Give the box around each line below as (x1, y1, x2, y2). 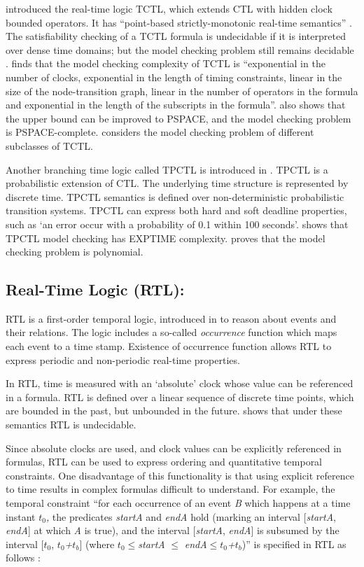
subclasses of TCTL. (6, 138, 93, 153)
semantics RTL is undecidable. (6, 417, 136, 432)
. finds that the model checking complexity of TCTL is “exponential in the (6, 56, 325, 71)
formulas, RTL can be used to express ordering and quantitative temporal (6, 454, 323, 469)
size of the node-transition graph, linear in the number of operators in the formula (6, 83, 358, 98)
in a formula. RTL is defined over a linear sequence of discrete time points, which (6, 389, 354, 404)
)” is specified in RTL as (241, 536, 346, 551)
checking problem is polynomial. (6, 244, 143, 259)
